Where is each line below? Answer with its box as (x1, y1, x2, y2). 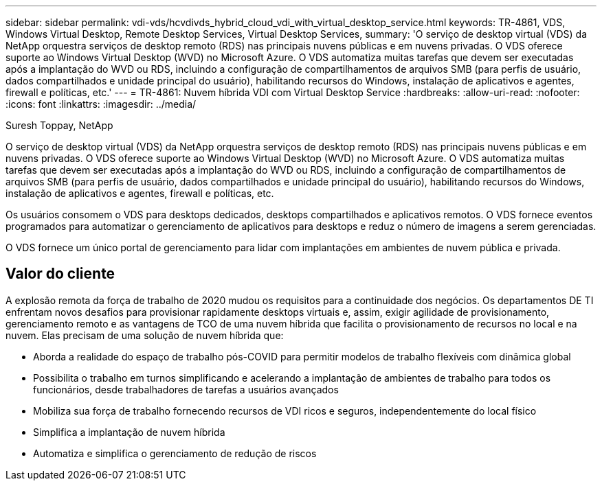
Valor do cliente (5, 265, 115, 283)
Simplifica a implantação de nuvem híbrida (33, 426, 225, 438)
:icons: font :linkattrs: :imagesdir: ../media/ (5, 98, 197, 110)
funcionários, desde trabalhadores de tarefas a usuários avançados (33, 383, 339, 395)
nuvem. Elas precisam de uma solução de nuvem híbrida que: (5, 329, 284, 341)
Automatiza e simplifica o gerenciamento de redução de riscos (33, 447, 317, 459)
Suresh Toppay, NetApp (5, 119, 113, 131)
